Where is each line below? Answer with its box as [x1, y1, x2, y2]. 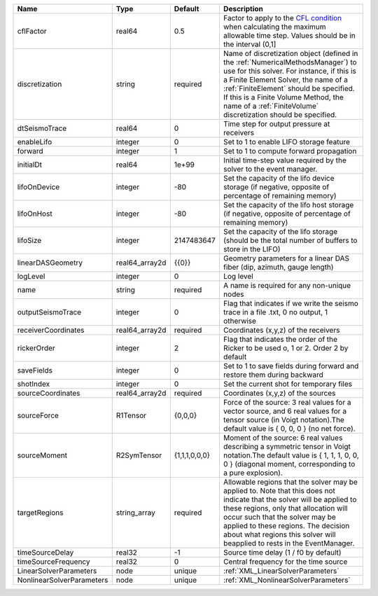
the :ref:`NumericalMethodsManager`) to [223, 57, 357, 67]
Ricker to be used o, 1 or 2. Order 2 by [223, 343, 349, 353]
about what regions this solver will [223, 529, 336, 539]
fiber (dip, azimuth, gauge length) [223, 263, 334, 272]
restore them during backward [223, 370, 323, 380]
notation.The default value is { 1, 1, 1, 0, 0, [223, 450, 360, 460]
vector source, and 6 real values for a [223, 406, 346, 416]
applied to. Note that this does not [223, 486, 336, 495]
